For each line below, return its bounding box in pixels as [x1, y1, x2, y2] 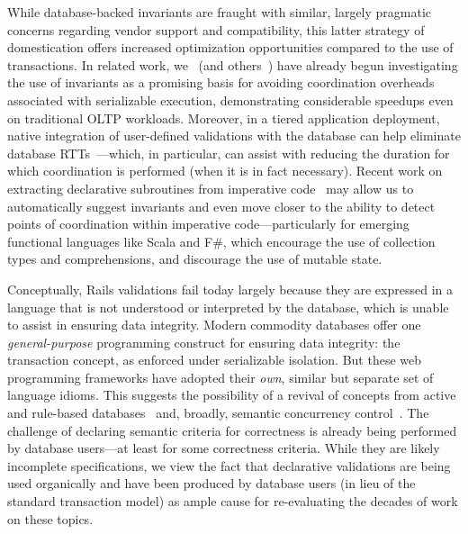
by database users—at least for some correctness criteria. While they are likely [7, 439, 440, 457]
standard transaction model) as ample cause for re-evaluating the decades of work [7, 492, 458, 511]
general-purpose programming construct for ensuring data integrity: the [7, 332, 400, 351]
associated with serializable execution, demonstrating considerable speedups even [7, 90, 454, 109]
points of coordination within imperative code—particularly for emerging [7, 214, 409, 233]
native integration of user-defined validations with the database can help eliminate [7, 126, 461, 145]
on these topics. [7, 509, 94, 528]
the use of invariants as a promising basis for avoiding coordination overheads [7, 73, 435, 92]
